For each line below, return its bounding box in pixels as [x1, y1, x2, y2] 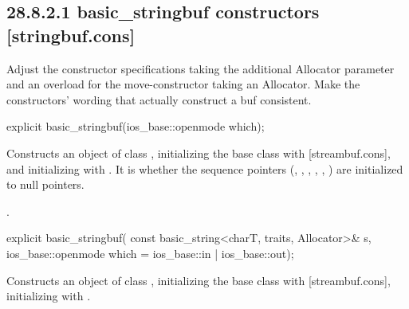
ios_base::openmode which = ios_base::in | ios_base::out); [6, 244, 294, 261]
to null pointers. [6, 176, 85, 193]
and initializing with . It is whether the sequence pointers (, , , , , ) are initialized [6, 160, 403, 177]
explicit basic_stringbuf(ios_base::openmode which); [6, 118, 265, 135]
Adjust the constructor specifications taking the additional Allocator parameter [6, 60, 395, 76]
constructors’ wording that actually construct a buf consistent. [6, 91, 312, 108]
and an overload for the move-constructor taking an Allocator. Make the [6, 76, 360, 92]
